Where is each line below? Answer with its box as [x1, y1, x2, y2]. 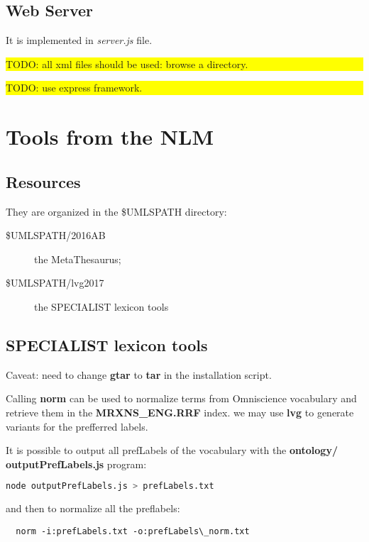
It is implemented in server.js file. [6, 33, 153, 48]
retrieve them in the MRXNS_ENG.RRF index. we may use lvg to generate [6, 404, 354, 419]
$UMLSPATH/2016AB [6, 228, 106, 243]
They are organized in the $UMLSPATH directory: [6, 204, 227, 219]
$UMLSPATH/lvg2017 [6, 275, 104, 290]
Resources [6, 170, 81, 192]
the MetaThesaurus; [34, 251, 121, 266]
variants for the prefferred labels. [6, 419, 148, 433]
